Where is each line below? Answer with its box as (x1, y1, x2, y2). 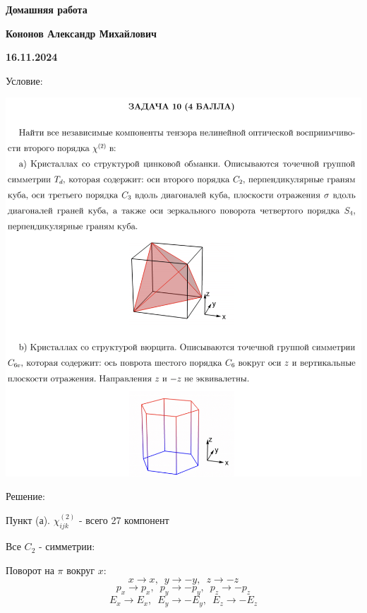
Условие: (6, 73, 43, 88)
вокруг (66, 562, 95, 577)
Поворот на (6, 562, 54, 577)
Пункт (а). (6, 513, 50, 528)
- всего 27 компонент (78, 513, 169, 528)
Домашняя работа (6, 2, 88, 16)
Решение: (6, 489, 45, 504)
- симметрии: (38, 539, 95, 554)
